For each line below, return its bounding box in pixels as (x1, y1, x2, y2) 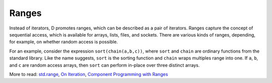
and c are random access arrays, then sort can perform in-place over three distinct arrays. (9, 62, 200, 68)
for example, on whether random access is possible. (9, 39, 118, 45)
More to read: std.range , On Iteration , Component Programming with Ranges (9, 71, 168, 77)
